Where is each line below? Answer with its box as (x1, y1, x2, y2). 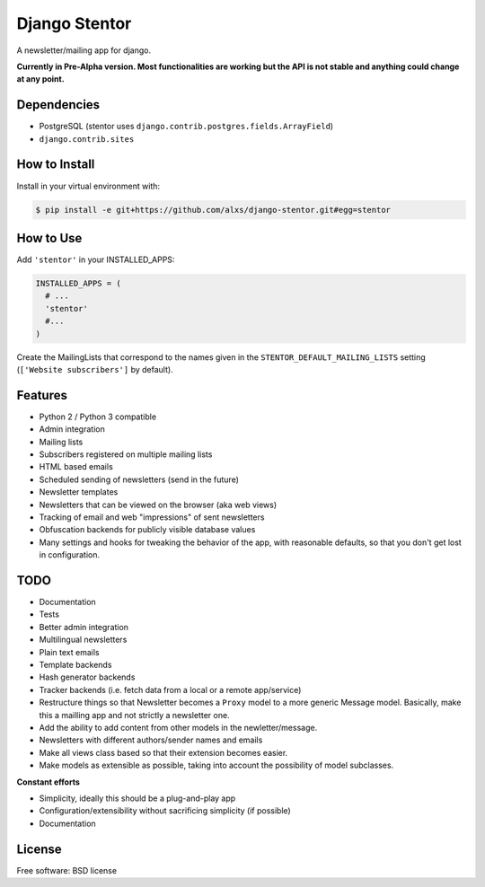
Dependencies (16, 97, 101, 112)
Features (16, 387, 67, 403)
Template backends (39, 660, 112, 670)
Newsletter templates (39, 487, 119, 497)
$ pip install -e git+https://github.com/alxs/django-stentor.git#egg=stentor (35, 205, 391, 215)
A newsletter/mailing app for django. (16, 45, 152, 56)
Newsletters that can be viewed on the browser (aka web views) (39, 499, 278, 510)
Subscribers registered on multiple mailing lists (39, 449, 213, 460)
